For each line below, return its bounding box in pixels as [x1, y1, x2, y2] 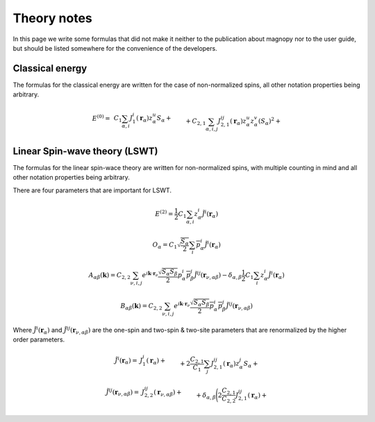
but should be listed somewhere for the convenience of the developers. [12, 44, 218, 52]
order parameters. [12, 335, 65, 344]
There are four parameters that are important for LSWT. [12, 186, 172, 194]
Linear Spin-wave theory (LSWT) [12, 145, 158, 157]
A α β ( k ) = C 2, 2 [88, 271, 131, 281]
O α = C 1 [152, 240, 177, 250]
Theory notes [12, 10, 93, 26]
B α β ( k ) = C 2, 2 [120, 302, 162, 312]
